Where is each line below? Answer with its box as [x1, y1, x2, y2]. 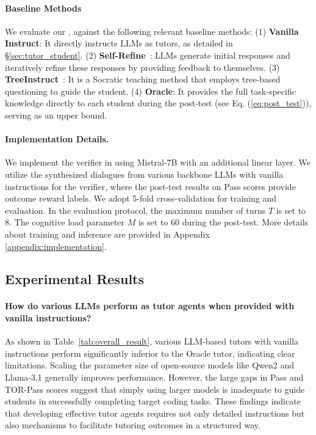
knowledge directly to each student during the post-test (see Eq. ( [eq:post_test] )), [5, 97, 312, 109]
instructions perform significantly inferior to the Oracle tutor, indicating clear [5, 346, 295, 359]
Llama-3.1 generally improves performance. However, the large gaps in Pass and [5, 371, 304, 384]
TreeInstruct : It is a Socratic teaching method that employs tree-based [5, 73, 281, 86]
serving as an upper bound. [5, 108, 107, 121]
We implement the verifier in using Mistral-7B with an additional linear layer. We [5, 156, 311, 169]
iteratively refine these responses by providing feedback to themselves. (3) [5, 60, 280, 73]
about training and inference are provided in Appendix [5, 227, 210, 240]
